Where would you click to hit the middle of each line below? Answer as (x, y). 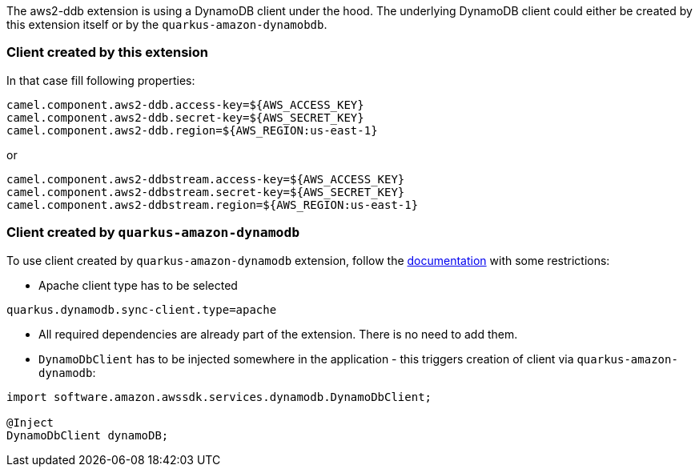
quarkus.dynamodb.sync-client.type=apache (142, 309)
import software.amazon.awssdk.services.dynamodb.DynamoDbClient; (219, 397)
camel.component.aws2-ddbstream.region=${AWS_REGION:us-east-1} (213, 204)
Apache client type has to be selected (138, 285)
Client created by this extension (107, 52)
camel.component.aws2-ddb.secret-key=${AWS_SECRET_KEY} (185, 117)
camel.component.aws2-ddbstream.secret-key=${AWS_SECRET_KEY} (206, 192)
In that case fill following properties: (101, 80)
